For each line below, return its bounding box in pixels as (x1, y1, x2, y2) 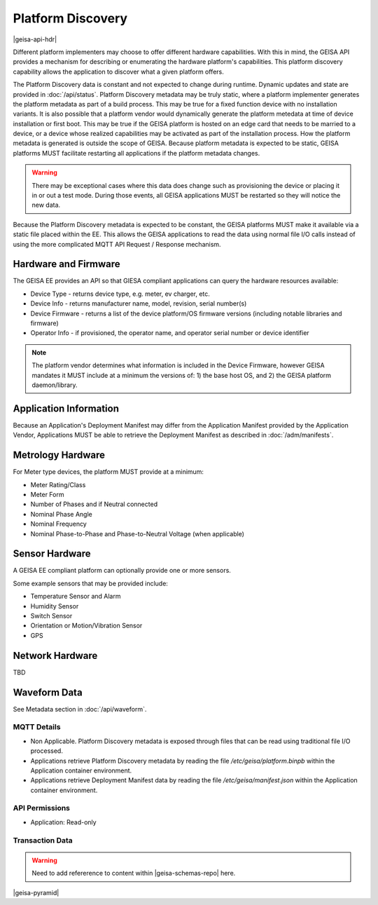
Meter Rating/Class (30, 480, 86, 489)
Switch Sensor (30, 612, 73, 620)
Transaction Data (13, 835, 73, 845)
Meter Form (30, 490, 64, 498)
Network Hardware (13, 649, 98, 662)
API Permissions (13, 803, 70, 813)
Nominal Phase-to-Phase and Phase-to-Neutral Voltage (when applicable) (30, 529, 245, 538)
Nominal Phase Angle (30, 510, 92, 518)
